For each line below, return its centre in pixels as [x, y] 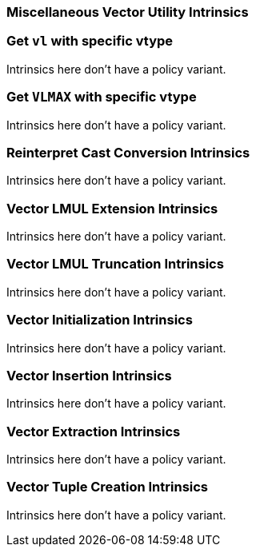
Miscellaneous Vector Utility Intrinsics [128, 12]
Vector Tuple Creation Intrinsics [108, 487]
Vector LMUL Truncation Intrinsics [115, 264]
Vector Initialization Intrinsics [100, 320]
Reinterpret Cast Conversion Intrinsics [128, 152]
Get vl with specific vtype [90, 41]
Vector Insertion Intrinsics [89, 375]
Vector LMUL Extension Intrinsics [112, 208]
